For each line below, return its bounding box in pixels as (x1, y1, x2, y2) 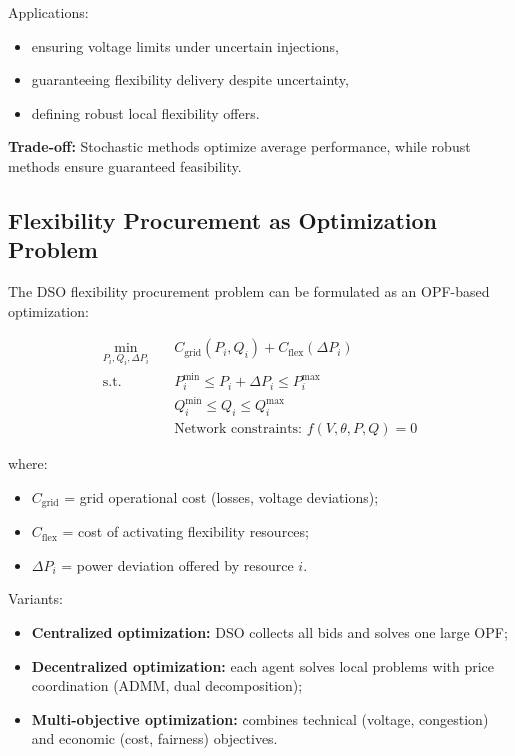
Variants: (8, 588, 63, 609)
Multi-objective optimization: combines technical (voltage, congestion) (31, 708, 489, 729)
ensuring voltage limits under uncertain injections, (31, 35, 340, 56)
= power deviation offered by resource (61, 554, 294, 575)
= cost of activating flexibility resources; (62, 521, 309, 542)
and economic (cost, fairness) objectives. (31, 728, 278, 749)
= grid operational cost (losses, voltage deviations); (64, 486, 379, 507)
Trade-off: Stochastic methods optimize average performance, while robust (8, 136, 471, 157)
